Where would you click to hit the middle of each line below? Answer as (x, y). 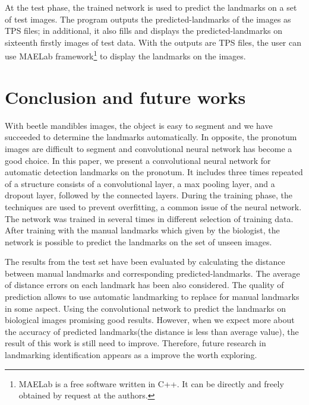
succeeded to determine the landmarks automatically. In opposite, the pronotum (151, 137)
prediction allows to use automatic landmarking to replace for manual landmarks (152, 297)
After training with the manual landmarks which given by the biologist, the (142, 230)
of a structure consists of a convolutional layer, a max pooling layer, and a (140, 183)
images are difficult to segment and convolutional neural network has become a (149, 148)
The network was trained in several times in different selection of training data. (149, 218)
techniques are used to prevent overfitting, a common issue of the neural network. (153, 206)
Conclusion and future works (125, 96)
